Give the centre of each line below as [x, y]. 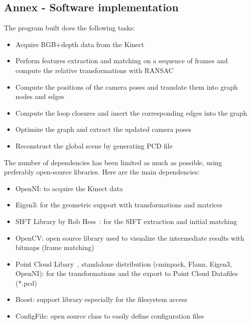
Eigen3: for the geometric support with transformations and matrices [119, 205]
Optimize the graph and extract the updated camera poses [103, 129]
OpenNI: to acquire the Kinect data [69, 188]
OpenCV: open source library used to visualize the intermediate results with [130, 237]
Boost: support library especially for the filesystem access [101, 299]
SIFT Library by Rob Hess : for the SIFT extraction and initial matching [126, 221]
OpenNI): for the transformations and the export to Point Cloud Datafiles [127, 273]
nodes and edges [40, 96]
